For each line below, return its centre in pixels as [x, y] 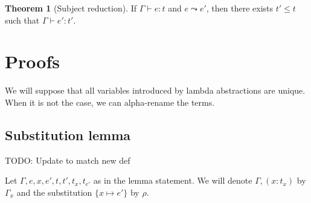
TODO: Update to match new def [68, 160]
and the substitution [54, 192]
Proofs [32, 61]
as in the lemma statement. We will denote [173, 180]
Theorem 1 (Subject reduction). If [71, 8]
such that [22, 20]
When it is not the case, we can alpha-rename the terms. [110, 102]
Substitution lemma [68, 134]
